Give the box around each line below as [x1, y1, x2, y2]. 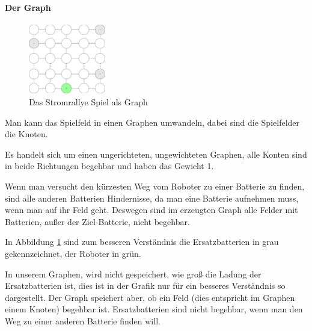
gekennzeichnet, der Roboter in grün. [5, 247, 141, 259]
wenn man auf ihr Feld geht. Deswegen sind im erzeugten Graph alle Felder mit [5, 203, 298, 216]
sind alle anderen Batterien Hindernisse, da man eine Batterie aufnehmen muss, [5, 191, 299, 204]
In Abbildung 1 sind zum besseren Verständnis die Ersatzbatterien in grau [5, 235, 279, 248]
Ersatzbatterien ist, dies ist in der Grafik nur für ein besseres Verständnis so [5, 279, 286, 292]
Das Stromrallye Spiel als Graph [29, 96, 148, 108]
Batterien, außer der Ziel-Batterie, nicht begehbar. [5, 215, 190, 227]
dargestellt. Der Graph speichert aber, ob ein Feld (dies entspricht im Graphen [5, 291, 295, 303]
